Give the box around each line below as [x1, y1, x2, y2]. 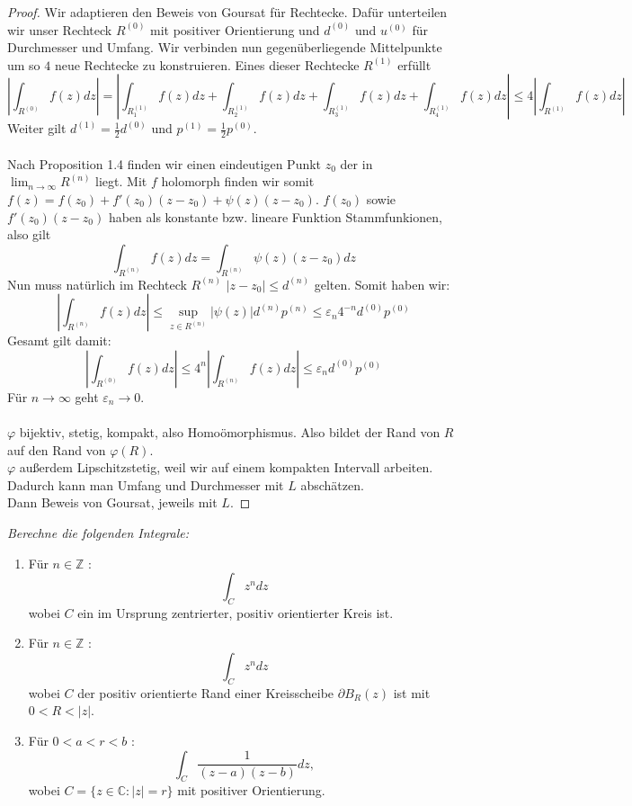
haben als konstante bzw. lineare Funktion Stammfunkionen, [108, 207, 442, 226]
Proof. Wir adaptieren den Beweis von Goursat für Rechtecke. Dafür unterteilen [7, 3, 448, 21]
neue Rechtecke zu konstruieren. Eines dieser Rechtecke [54, 55, 360, 74]
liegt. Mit [95, 172, 147, 191]
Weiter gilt [7, 119, 67, 138]
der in [340, 154, 373, 173]
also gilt [7, 225, 51, 244]
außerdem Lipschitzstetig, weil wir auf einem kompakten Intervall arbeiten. [19, 458, 433, 477]
